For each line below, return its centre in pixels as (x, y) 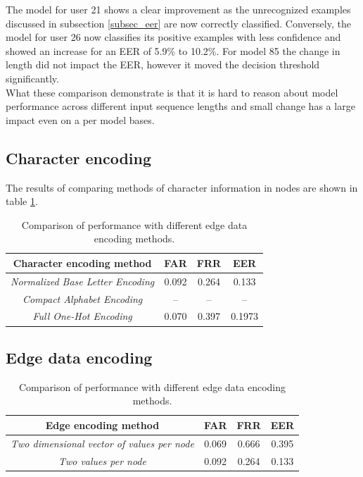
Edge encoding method (102, 425)
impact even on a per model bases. (80, 119)
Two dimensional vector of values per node (102, 443)
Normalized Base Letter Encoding (83, 281)
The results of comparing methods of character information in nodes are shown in (182, 187)
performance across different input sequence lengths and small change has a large (180, 106)
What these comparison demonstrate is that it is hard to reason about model (172, 92)
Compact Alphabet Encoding (82, 298)
